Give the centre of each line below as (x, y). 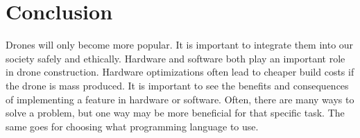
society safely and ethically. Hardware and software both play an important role (175, 58)
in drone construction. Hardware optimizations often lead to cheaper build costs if (180, 72)
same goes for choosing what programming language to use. (132, 126)
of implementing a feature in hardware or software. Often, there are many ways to (180, 99)
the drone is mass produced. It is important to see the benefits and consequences (177, 85)
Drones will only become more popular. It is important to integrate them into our (180, 45)
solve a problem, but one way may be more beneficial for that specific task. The (175, 113)
